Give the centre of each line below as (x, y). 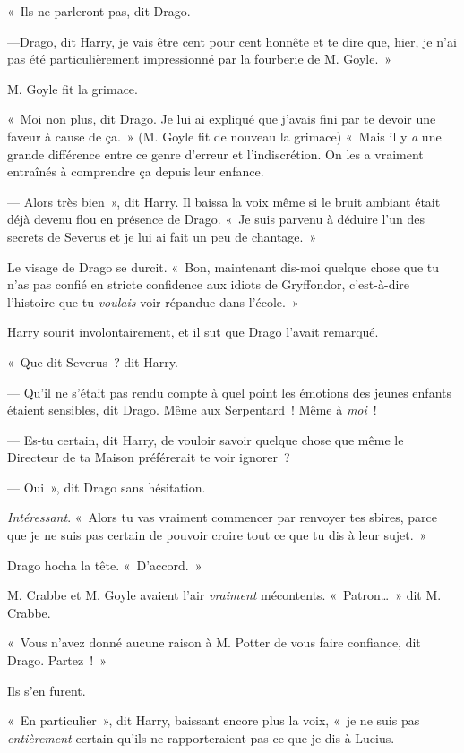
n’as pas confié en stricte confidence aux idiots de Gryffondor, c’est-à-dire (209, 284)
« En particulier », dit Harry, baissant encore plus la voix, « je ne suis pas (214, 720)
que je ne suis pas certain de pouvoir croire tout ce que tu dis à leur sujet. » (217, 535)
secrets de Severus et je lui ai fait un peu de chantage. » (162, 236)
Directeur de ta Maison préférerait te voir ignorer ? (149, 457)
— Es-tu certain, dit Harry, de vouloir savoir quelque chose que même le (206, 439)
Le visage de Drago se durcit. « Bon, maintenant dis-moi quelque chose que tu (223, 266)
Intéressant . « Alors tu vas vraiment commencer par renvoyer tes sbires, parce (222, 517)
